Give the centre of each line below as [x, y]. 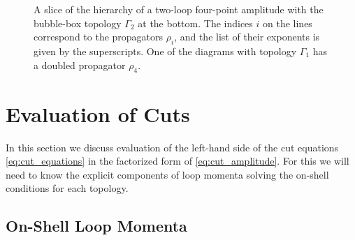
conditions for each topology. [67, 188]
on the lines [288, 23]
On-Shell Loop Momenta [96, 226]
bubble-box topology [78, 23]
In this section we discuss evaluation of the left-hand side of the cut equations [172, 147]
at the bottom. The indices [195, 23]
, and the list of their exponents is [247, 37]
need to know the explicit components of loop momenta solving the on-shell [167, 174]
